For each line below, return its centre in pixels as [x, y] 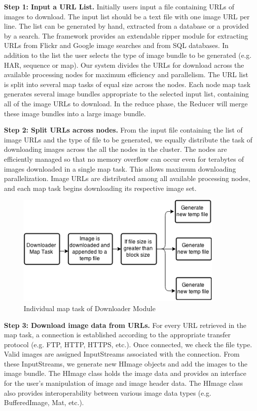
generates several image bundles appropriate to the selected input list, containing [127, 94]
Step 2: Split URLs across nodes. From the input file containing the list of [123, 130]
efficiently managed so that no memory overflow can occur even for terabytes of [124, 159]
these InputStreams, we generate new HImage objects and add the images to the [126, 363]
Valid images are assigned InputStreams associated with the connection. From [122, 354]
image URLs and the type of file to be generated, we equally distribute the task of [128, 139]
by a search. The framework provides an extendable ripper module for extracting [126, 35]
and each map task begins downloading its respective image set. [100, 188]
